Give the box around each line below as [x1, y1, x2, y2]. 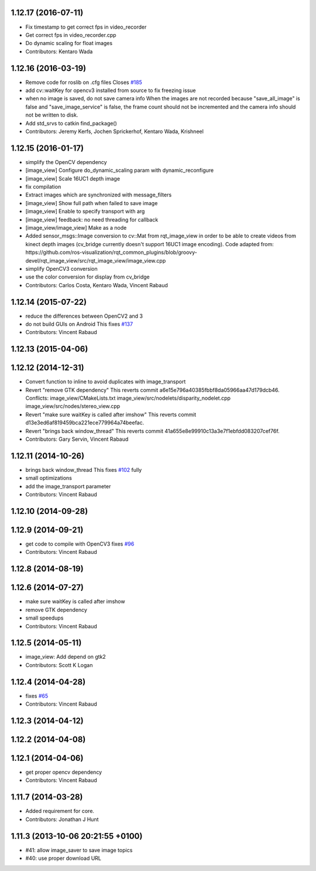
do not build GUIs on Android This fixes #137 [25, 321, 133, 328]
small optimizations [25, 475, 73, 482]
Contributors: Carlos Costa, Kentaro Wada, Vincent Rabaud [25, 281, 168, 288]
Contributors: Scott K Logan [25, 661, 93, 668]
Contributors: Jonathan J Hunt [25, 815, 99, 823]
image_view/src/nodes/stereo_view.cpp [25, 403, 121, 410]
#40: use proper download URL [25, 855, 102, 862]
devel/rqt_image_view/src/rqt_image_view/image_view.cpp [25, 257, 166, 264]
